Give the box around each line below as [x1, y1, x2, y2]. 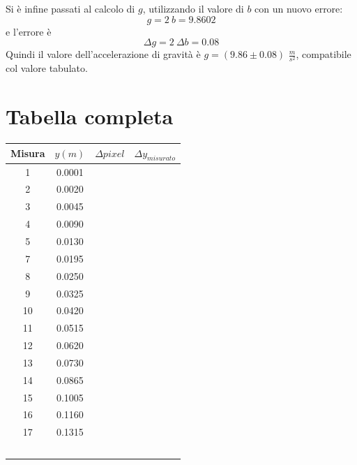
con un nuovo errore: [255, 1, 343, 15]
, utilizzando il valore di [142, 1, 244, 15]
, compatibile [296, 47, 351, 61]
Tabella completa [6, 102, 174, 131]
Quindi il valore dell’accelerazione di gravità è [6, 47, 201, 61]
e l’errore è [6, 24, 52, 38]
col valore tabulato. [6, 61, 88, 75]
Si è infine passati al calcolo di [6, 1, 135, 15]
